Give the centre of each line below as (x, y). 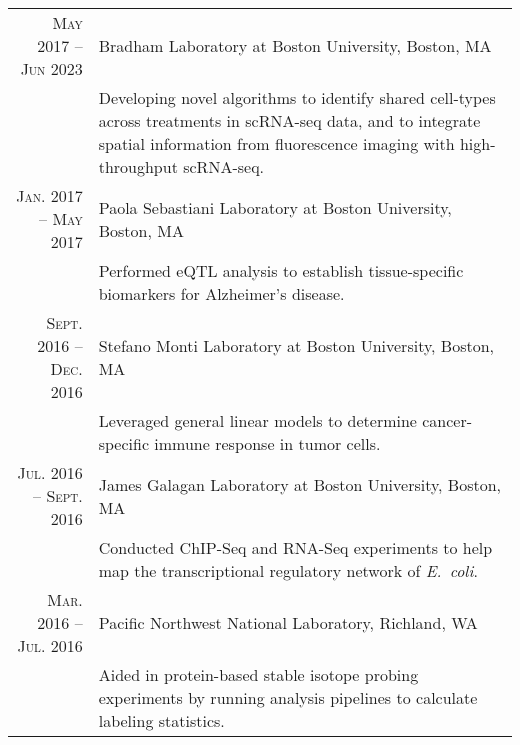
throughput (138, 167)
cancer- (447, 421)
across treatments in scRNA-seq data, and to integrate (289, 121)
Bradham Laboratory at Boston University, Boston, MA (295, 46)
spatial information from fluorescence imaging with (276, 144)
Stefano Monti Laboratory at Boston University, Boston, (296, 346)
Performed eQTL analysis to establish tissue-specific (281, 271)
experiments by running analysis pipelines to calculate (288, 698)
